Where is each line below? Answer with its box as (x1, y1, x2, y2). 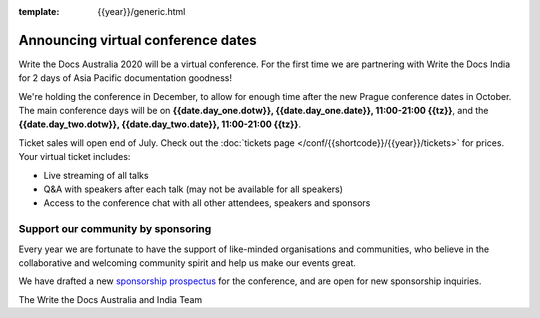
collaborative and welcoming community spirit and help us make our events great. (18, 256, 357, 269)
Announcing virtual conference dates (18, 31, 257, 49)
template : (18, 6, 60, 17)
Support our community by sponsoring (18, 222, 212, 236)
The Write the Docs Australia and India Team (18, 293, 203, 305)
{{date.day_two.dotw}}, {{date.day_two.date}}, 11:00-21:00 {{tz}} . (18, 118, 302, 130)
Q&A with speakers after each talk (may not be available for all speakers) (43, 183, 344, 195)
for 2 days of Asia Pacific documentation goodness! (18, 72, 232, 84)
